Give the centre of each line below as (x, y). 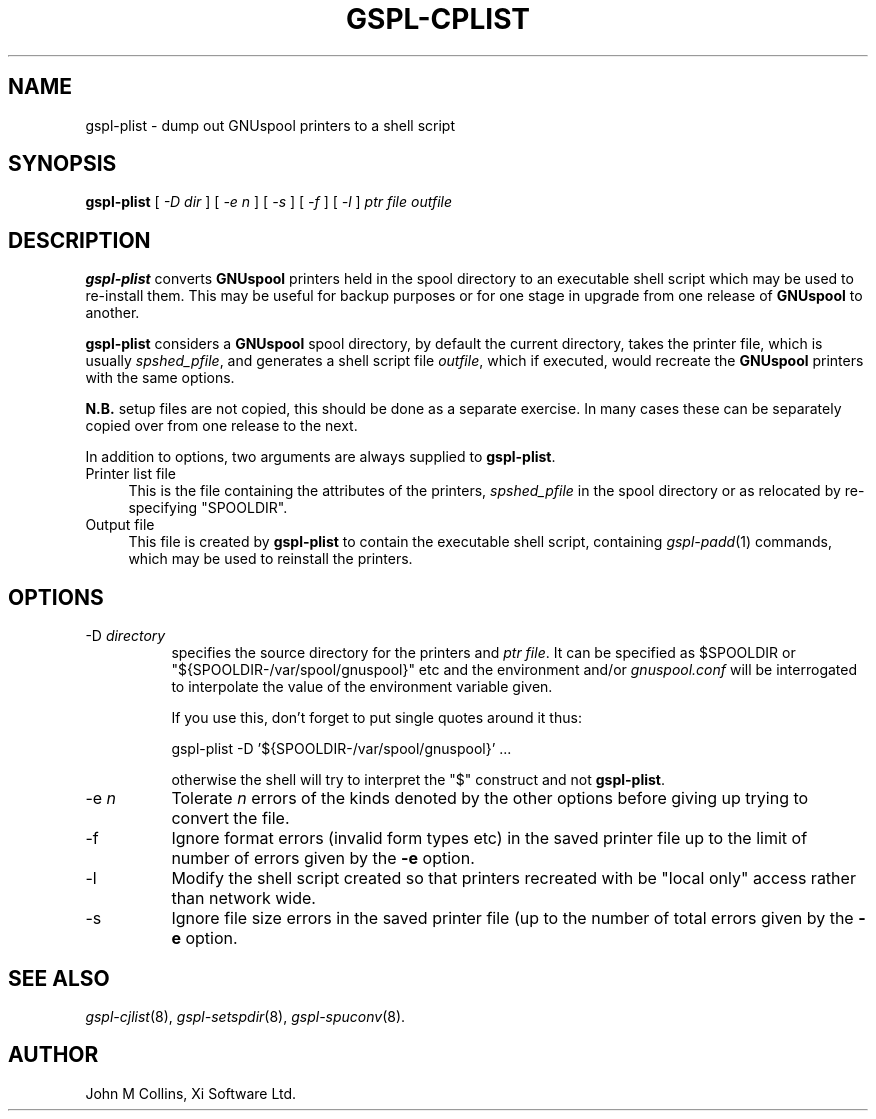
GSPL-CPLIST (438, 19)
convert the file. (230, 818)
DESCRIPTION (79, 240)
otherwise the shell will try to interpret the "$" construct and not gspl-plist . (418, 780)
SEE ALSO (59, 978)
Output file (120, 525)
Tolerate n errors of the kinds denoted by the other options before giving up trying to (490, 798)
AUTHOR (53, 1055)
